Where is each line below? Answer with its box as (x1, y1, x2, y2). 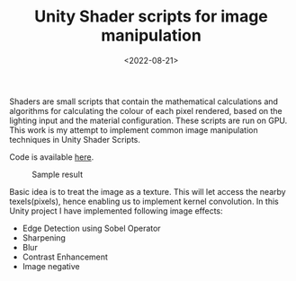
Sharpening (22, 232, 66, 243)
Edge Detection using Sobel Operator (22, 223, 161, 233)
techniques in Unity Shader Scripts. (9, 134, 141, 145)
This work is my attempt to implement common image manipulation (9, 124, 258, 136)
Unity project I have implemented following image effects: (9, 205, 223, 216)
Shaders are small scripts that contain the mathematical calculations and (9, 96, 279, 107)
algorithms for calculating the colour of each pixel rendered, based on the (9, 105, 283, 116)
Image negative (22, 260, 80, 271)
